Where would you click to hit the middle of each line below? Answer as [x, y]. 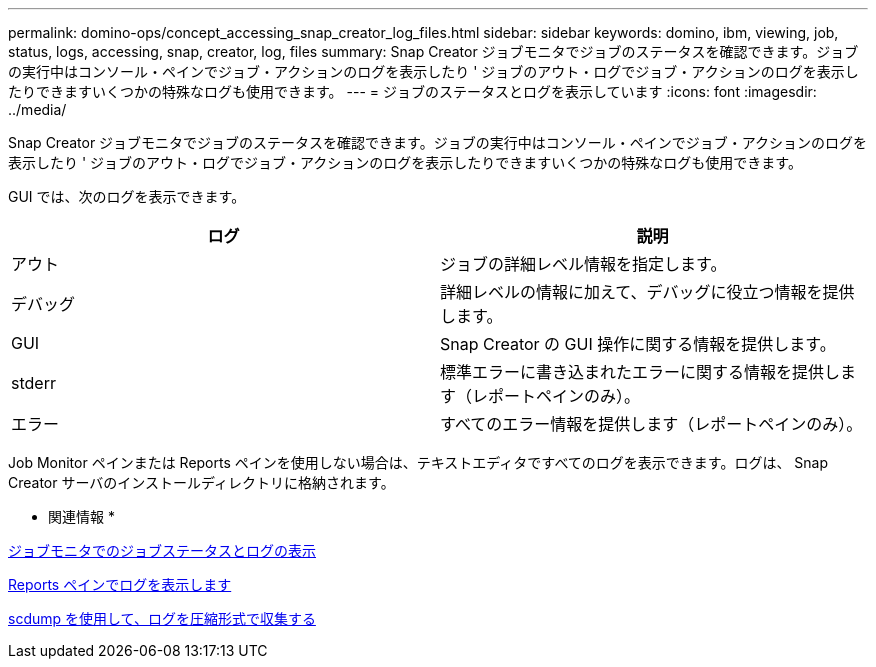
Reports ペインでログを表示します [120, 584]
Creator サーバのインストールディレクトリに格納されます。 [201, 482]
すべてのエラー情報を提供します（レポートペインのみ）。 [651, 424]
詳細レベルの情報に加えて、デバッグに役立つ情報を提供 [647, 292]
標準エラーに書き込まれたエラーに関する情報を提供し [640, 372]
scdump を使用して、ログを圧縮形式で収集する [162, 618]
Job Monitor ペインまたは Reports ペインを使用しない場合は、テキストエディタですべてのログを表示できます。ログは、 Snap [418, 462]
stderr [33, 383]
